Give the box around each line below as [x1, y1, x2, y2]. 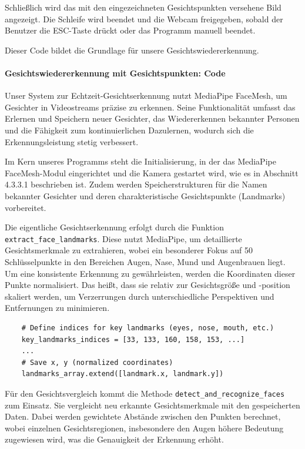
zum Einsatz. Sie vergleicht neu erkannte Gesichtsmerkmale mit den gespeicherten [5, 398, 300, 411]
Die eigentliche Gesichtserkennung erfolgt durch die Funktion [5, 221, 224, 233]
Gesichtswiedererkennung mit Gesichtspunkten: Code [5, 66, 226, 79]
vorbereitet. [5, 201, 46, 213]
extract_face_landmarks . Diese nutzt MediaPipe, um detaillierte [5, 232, 242, 244]
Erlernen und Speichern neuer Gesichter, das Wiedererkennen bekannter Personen [5, 112, 300, 125]
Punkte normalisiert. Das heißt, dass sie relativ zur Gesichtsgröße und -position [5, 279, 290, 291]
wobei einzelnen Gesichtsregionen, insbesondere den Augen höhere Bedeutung [5, 421, 284, 434]
